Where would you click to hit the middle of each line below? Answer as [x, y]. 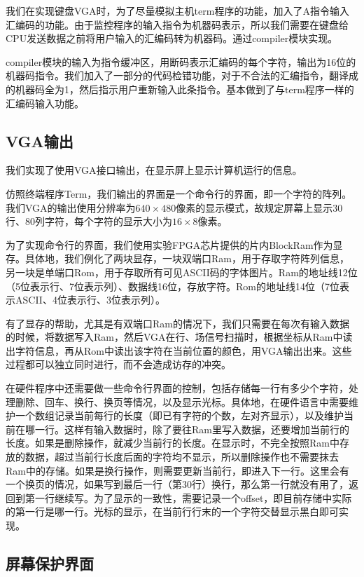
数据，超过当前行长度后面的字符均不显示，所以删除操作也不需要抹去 [182, 457]
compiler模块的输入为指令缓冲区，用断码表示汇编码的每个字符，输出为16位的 [181, 61]
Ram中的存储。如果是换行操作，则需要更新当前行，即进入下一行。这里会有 [177, 470]
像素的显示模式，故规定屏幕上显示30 [259, 207]
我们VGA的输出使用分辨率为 [71, 207]
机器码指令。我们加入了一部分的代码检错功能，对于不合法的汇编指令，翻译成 [182, 75]
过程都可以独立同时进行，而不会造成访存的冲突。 [118, 364]
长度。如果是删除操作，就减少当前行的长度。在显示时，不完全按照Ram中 [173, 443]
